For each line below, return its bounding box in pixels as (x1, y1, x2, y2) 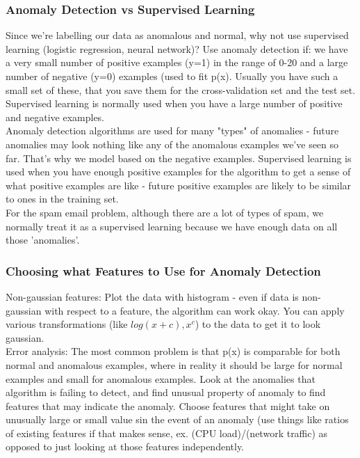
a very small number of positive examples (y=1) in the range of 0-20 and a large (6, 55, 348, 70)
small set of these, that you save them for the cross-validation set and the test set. (6, 82, 356, 97)
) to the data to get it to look (195, 317, 321, 331)
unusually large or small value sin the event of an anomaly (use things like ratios (6, 412, 349, 427)
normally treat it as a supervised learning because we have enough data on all (6, 219, 338, 233)
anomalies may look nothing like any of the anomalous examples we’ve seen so (6, 136, 339, 151)
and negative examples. (6, 109, 105, 124)
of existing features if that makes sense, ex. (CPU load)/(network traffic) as (6, 425, 328, 440)
